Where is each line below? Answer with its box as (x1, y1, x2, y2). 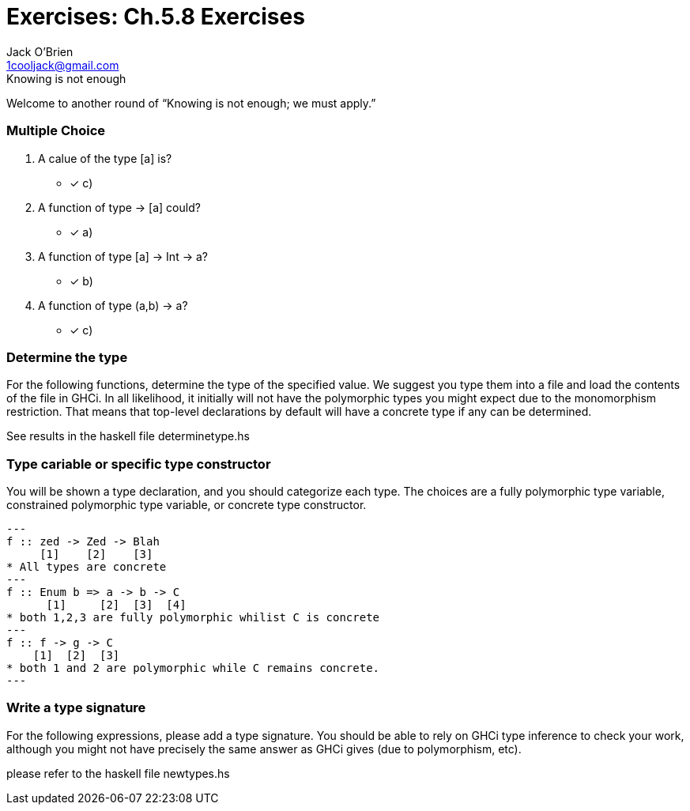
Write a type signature (6, 700, 146, 716)
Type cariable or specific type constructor (6, 455, 271, 472)
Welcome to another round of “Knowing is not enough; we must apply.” (6, 96, 376, 110)
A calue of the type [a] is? (38, 151, 172, 165)
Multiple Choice (6, 123, 106, 139)
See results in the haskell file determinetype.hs (6, 429, 250, 443)
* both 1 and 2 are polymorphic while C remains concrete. (6, 662, 380, 674)
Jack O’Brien (6, 44, 74, 58)
